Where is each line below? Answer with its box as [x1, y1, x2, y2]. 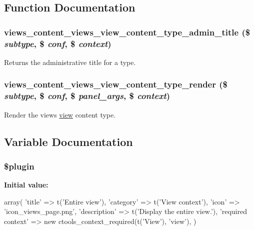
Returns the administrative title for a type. [4, 56, 136, 67]
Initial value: [4, 179, 48, 190]
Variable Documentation [4, 133, 133, 149]
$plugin [4, 159, 34, 172]
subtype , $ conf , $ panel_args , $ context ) [4, 89, 170, 102]
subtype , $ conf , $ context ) [4, 37, 111, 49]
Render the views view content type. [4, 109, 116, 119]
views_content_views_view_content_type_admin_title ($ [4, 25, 250, 38]
